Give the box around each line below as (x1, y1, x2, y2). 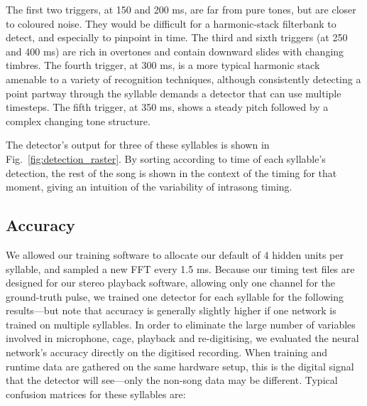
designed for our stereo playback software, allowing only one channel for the (6, 275, 335, 290)
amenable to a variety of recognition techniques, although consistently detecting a (6, 71, 361, 86)
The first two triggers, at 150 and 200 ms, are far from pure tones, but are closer (6, 2, 356, 16)
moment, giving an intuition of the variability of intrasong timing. (6, 179, 292, 194)
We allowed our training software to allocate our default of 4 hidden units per (6, 247, 344, 262)
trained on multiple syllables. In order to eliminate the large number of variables (6, 316, 356, 331)
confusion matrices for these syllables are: (6, 386, 186, 401)
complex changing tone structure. (6, 113, 150, 128)
